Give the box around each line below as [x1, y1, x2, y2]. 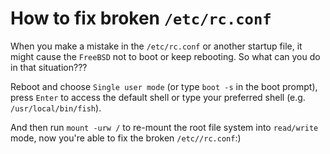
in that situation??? [10, 61, 88, 73]
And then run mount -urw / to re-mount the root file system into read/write [10, 121, 319, 133]
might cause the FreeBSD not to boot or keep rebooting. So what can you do [10, 50, 321, 62]
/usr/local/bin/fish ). [10, 102, 102, 114]
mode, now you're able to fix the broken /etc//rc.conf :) [10, 132, 242, 144]
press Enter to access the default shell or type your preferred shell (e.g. [10, 91, 306, 103]
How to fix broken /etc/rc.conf [10, 7, 272, 30]
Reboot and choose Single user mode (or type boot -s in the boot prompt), [10, 80, 318, 92]
